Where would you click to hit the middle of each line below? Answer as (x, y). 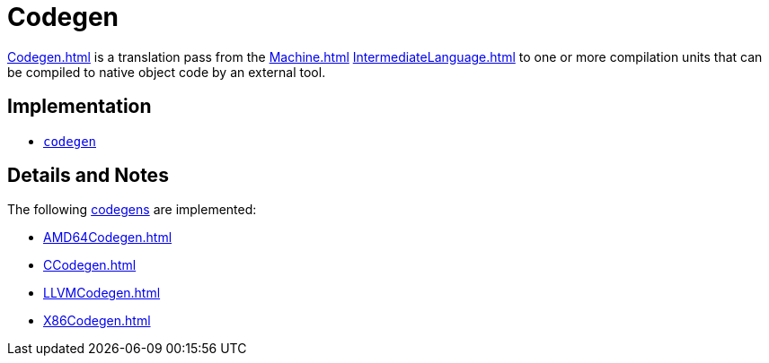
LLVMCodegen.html (102, 293)
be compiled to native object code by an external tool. (167, 72)
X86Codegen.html (97, 321)
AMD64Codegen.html (108, 238)
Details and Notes (88, 176)
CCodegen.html (90, 265)
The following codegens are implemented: (132, 210)
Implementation (80, 107)
